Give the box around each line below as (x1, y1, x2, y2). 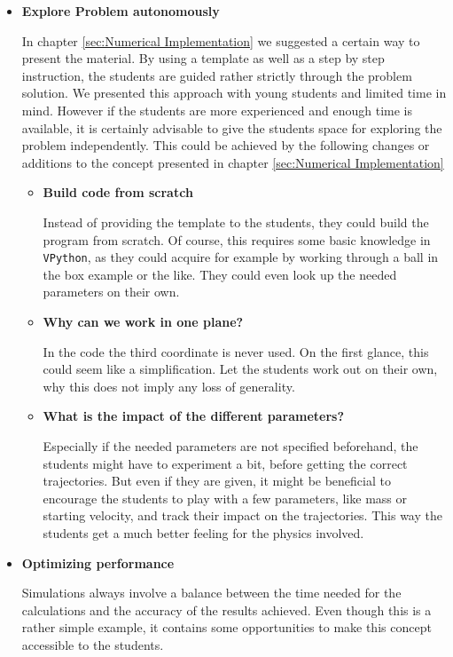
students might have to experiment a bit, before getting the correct (43, 454, 408, 472)
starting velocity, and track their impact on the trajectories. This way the (43, 506, 442, 525)
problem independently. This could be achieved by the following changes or (21, 136, 430, 154)
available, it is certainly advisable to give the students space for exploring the (21, 118, 442, 137)
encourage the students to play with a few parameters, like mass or (43, 488, 407, 507)
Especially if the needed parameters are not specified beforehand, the (43, 436, 418, 455)
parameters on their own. (43, 282, 180, 301)
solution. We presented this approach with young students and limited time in (21, 83, 447, 102)
